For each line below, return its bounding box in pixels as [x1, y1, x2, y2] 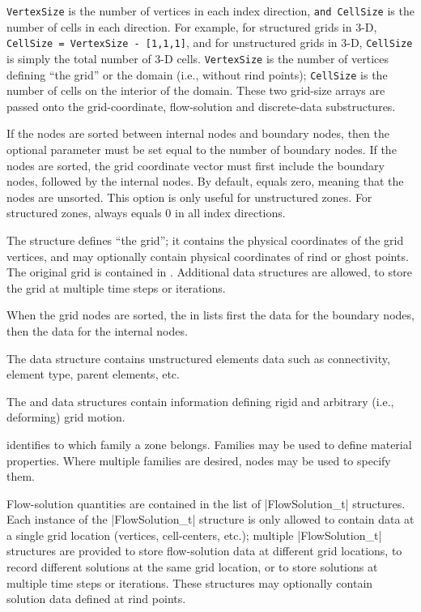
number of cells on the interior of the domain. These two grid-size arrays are [6, 82, 385, 99]
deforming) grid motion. [6, 409, 125, 426]
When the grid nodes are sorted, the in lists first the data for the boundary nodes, [6, 306, 415, 323]
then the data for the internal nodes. [6, 322, 188, 339]
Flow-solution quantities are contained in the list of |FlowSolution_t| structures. [6, 494, 406, 511]
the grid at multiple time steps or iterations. [6, 279, 226, 296]
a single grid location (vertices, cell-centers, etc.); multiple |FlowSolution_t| [6, 526, 382, 543]
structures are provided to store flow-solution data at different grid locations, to [6, 542, 402, 559]
